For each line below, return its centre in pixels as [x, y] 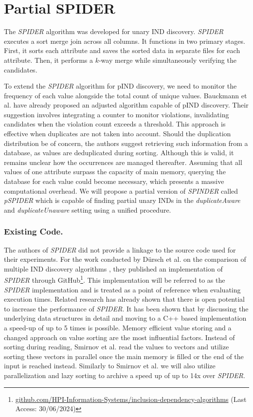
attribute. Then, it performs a [48, 60]
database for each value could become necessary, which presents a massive [114, 181]
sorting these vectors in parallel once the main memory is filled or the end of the [124, 356]
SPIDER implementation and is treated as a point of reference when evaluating [122, 289]
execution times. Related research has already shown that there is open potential [124, 299]
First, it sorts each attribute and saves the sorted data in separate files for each [122, 50]
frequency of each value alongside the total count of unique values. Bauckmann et [126, 95]
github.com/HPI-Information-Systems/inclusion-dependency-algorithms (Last [131, 399]
